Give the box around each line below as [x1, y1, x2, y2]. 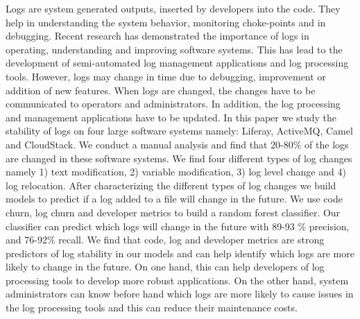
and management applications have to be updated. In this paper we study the [6, 110, 337, 124]
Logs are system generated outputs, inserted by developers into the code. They [6, 1, 341, 15]
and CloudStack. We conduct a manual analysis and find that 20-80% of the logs [6, 137, 349, 151]
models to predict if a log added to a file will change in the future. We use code [6, 191, 343, 206]
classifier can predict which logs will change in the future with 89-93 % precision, [6, 218, 350, 233]
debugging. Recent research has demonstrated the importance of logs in [6, 28, 309, 43]
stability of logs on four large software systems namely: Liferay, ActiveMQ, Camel [6, 123, 353, 138]
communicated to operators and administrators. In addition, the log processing [6, 96, 341, 111]
